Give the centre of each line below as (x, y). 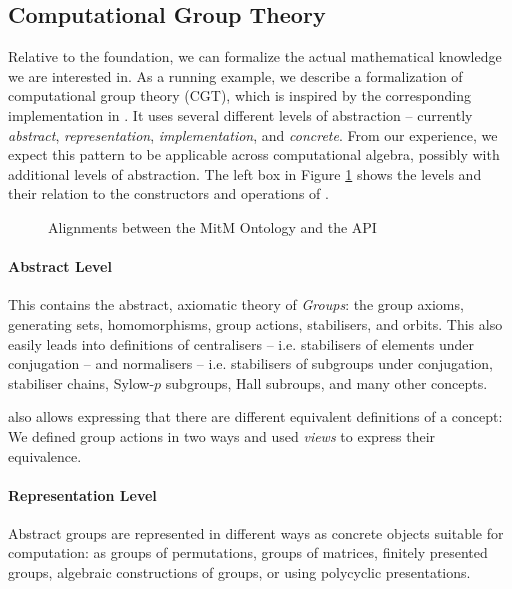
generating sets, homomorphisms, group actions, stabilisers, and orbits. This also (255, 323)
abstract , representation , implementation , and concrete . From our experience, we (253, 134)
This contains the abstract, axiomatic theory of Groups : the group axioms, (236, 304)
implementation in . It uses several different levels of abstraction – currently (240, 114)
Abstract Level (60, 266)
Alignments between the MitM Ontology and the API (212, 226)
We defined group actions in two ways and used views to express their (222, 435)
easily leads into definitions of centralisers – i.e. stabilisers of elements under (241, 343)
